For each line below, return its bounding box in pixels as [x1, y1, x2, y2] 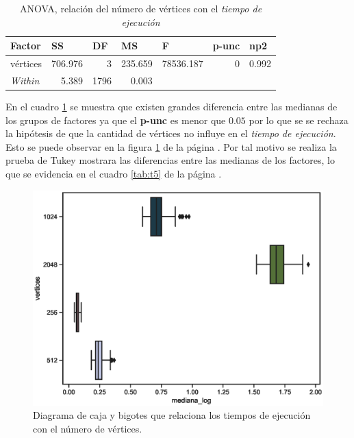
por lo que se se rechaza [249, 112, 349, 127]
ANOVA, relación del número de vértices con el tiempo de [19, 1, 262, 15]
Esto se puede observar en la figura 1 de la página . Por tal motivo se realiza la [5, 139, 337, 154]
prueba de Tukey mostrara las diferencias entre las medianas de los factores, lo [5, 153, 336, 167]
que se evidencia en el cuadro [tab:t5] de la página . [5, 166, 222, 180]
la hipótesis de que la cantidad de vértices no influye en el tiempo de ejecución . [5, 126, 336, 141]
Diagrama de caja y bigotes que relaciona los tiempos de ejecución [33, 408, 311, 422]
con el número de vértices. [33, 421, 142, 435]
